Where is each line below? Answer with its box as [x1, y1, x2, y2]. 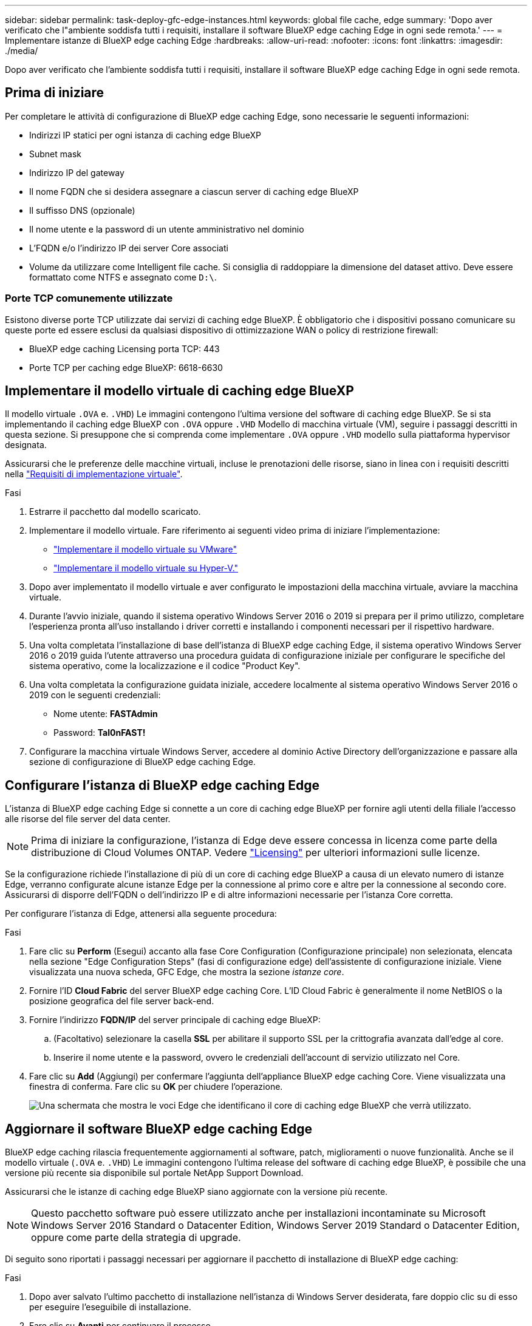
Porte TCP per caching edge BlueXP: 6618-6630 [29, 362, 223, 373]
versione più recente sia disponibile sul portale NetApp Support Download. [5, 1168, 304, 1178]
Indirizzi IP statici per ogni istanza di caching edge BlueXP [29, 129, 261, 140]
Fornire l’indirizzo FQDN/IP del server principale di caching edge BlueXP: [29, 1015, 321, 1025]
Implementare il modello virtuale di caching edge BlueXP [5, 383, 354, 399]
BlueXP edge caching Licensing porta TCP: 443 [29, 343, 220, 354]
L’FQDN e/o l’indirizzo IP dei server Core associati [29, 242, 228, 253]
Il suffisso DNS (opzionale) [29, 205, 135, 216]
